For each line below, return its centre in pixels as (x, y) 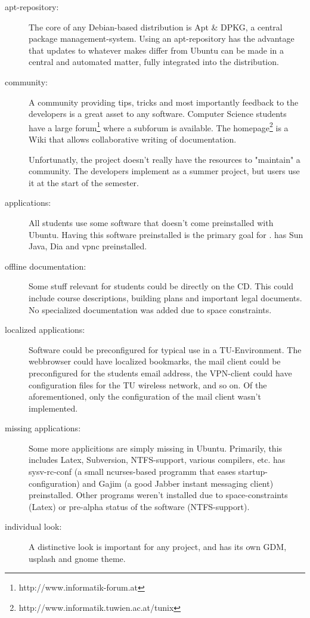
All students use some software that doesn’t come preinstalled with (151, 222)
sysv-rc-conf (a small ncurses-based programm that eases (132, 472)
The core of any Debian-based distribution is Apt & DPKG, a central (156, 27)
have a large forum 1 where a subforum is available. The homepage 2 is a (159, 126)
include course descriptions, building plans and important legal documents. (165, 297)
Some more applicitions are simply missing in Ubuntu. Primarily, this (156, 448)
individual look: (33, 526)
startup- (253, 472)
